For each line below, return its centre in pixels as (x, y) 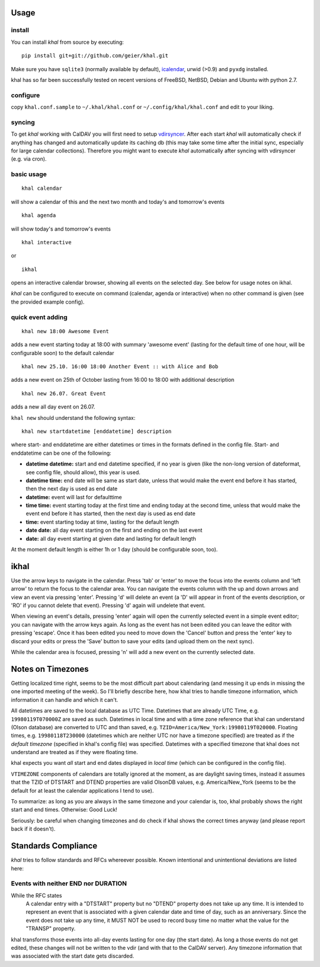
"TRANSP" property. (51, 928)
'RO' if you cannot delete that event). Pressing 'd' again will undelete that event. (108, 605)
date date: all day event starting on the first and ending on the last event (114, 530)
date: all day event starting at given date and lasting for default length (111, 538)
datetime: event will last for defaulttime (74, 497)
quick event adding (39, 317)
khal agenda (39, 216)
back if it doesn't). (33, 829)
